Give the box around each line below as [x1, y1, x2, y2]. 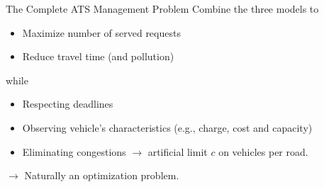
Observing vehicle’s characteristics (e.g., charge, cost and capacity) [22, 120, 313, 135]
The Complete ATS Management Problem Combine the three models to [6, 1, 319, 16]
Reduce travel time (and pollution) [22, 49, 174, 64]
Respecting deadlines [22, 96, 113, 111]
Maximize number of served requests [22, 25, 181, 40]
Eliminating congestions [22, 144, 126, 159]
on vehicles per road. [218, 144, 308, 159]
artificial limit [147, 144, 208, 159]
